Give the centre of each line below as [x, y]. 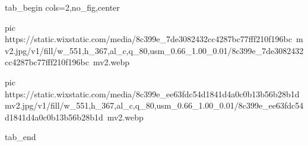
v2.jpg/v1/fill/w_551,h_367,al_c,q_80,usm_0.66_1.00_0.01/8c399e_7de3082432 [154, 50]
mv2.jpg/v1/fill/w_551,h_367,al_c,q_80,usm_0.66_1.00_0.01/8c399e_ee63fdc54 [154, 105]
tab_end [20, 137]
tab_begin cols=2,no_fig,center [62, 7]
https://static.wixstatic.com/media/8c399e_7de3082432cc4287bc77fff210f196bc [148, 39]
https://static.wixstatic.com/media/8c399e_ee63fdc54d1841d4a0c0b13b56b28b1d [152, 93]
